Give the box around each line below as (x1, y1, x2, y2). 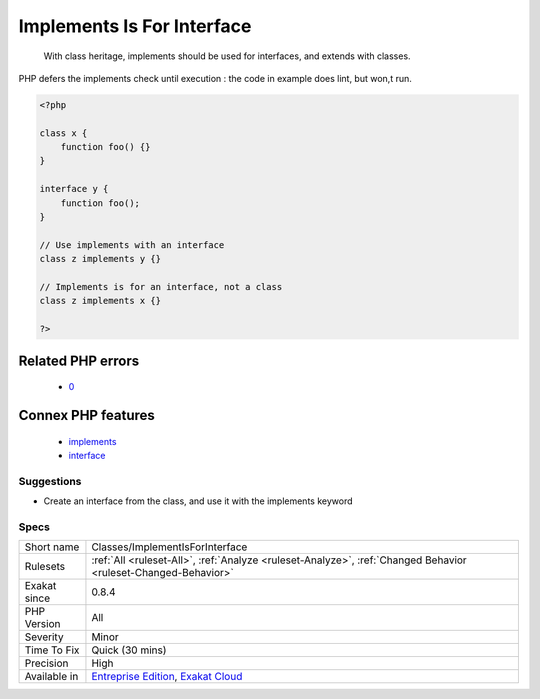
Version (24, 617, 61, 631)
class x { (39, 127, 88, 139)
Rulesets (24, 560, 65, 574)
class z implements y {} (39, 253, 162, 265)
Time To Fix (24, 643, 80, 657)
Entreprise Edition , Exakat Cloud (91, 670, 243, 684)
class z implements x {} (39, 295, 162, 307)
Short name (24, 540, 80, 554)
